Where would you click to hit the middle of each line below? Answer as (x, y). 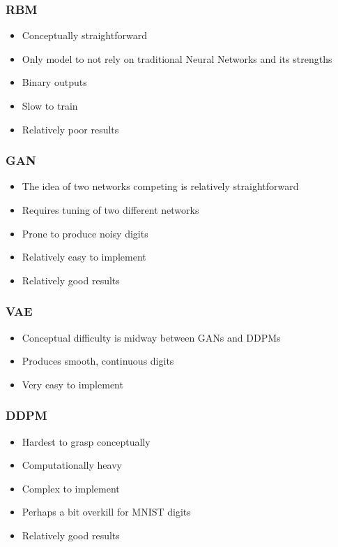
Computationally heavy (72, 465)
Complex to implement (71, 488)
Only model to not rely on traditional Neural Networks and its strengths (177, 58)
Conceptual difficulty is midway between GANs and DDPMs (151, 337)
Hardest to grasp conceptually (86, 441)
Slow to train (50, 105)
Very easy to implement (72, 384)
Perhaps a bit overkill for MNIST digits (106, 512)
